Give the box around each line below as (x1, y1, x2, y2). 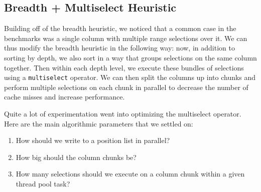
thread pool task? (16, 178, 70, 188)
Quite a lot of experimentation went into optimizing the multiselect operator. (4, 108, 241, 119)
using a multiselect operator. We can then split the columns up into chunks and (4, 72, 256, 82)
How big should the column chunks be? (16, 151, 137, 162)
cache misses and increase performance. (4, 91, 125, 102)
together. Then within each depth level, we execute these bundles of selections (4, 62, 244, 72)
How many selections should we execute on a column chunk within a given (16, 168, 245, 179)
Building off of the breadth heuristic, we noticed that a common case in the (4, 23, 236, 33)
